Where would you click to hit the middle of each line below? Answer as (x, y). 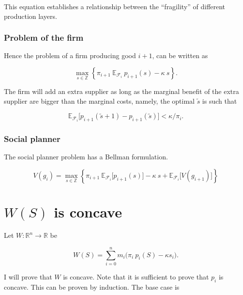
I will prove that (28, 276)
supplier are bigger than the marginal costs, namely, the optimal (99, 101)
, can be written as (180, 55)
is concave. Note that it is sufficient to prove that (136, 276)
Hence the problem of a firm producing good (70, 55)
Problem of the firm (44, 38)
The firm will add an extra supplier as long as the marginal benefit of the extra (121, 91)
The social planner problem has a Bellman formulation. (86, 157)
